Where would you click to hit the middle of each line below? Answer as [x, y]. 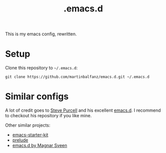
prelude [20, 140]
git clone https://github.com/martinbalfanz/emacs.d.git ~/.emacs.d [77, 77]
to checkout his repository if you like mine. [48, 116]
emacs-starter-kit [30, 135]
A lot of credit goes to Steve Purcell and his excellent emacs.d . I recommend [83, 110]
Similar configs [37, 97]
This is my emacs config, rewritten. [41, 34]
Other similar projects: [28, 125]
